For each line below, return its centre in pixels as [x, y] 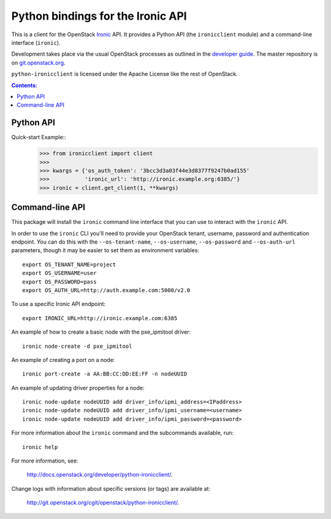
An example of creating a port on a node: [63, 359]
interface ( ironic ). [36, 42]
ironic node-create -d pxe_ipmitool [77, 346]
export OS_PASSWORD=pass [59, 282]
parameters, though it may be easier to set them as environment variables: [105, 250]
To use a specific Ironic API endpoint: [59, 304]
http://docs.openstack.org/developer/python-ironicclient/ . [100, 475]
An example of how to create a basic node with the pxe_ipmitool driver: [101, 332]
